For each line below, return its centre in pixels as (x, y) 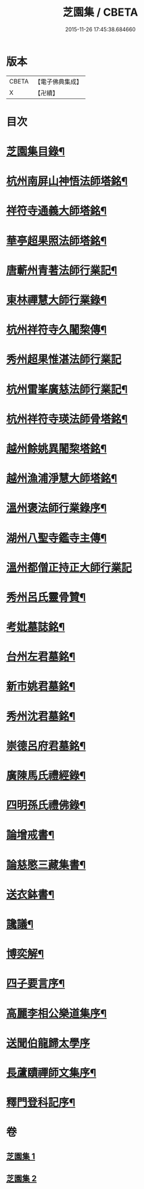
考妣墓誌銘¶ (36, 627)
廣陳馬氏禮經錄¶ (46, 776)
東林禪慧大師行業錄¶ (56, 300)
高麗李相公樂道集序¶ (56, 1013)
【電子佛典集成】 (58, 82)
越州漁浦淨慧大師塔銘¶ (62, 479)
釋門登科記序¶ (41, 1103)
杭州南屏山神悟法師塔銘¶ (67, 181)
